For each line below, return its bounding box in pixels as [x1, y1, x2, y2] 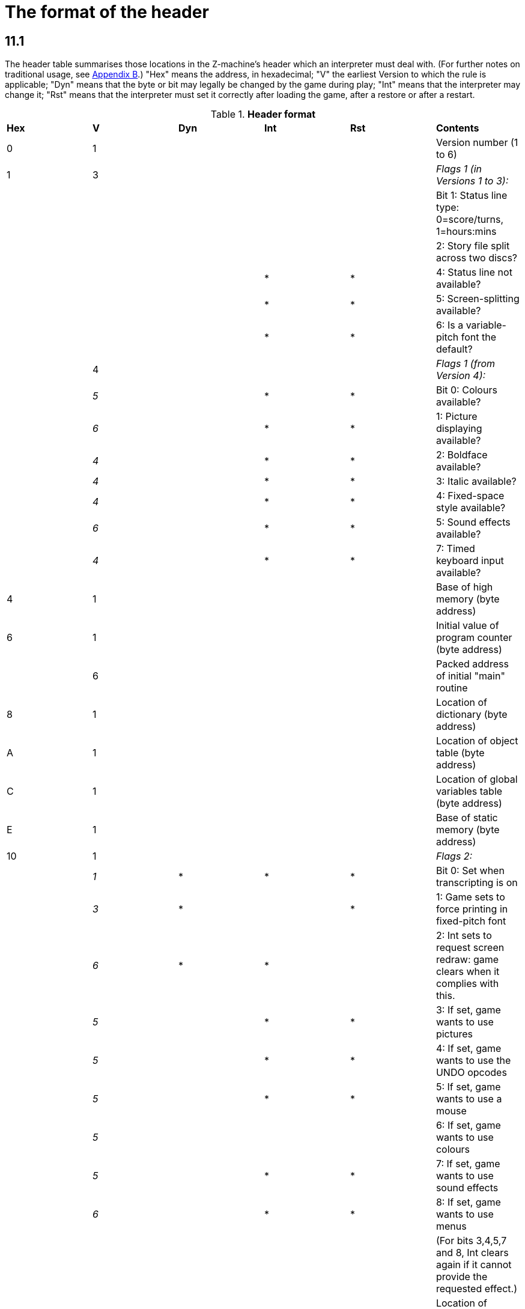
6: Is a [435, 319, 464, 332]
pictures [435, 1028, 473, 1040]
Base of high [435, 581, 493, 594]
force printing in [435, 903, 508, 916]
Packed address [435, 658, 509, 670]
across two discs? [435, 252, 518, 264]
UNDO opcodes [435, 1066, 507, 1079]
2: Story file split [435, 240, 510, 252]
